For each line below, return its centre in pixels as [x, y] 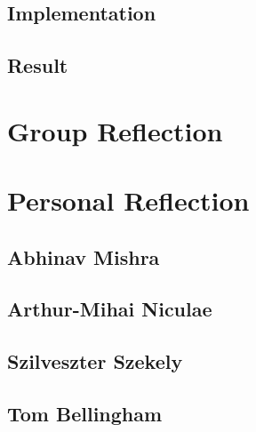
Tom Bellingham [85, 414]
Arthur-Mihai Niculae [110, 309]
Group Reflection [115, 130]
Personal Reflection [128, 200]
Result [38, 65]
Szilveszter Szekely [95, 361]
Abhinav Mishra [84, 256]
